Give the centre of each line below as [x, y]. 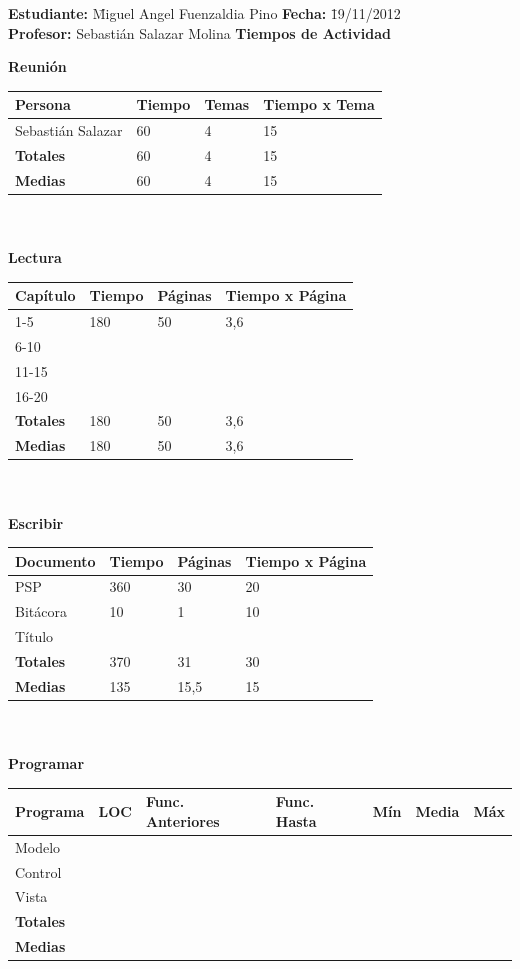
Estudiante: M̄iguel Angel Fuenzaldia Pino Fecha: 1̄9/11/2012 [204, 13]
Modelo [38, 846]
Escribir [36, 522]
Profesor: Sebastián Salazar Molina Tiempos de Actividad [199, 32]
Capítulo [45, 295]
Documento [55, 560]
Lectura [35, 257]
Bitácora [41, 611]
